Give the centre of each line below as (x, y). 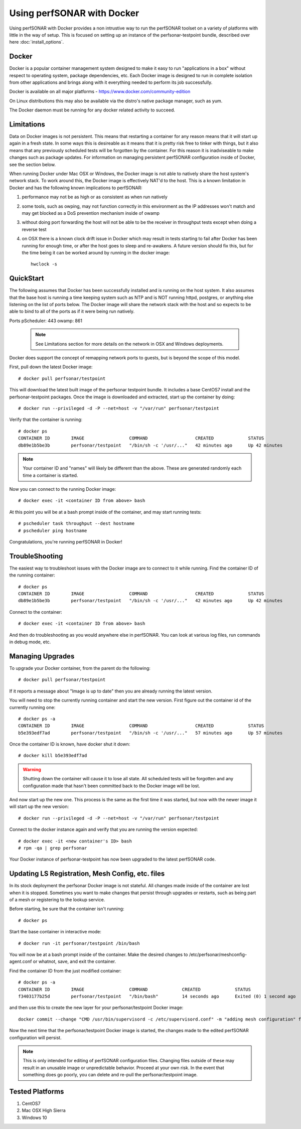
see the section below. (33, 164)
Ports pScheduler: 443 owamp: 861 (46, 321)
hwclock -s (44, 264)
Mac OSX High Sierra (44, 1110)
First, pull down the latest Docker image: (51, 367)
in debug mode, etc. (30, 642)
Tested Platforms (37, 1091)
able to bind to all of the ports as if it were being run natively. (72, 312)
